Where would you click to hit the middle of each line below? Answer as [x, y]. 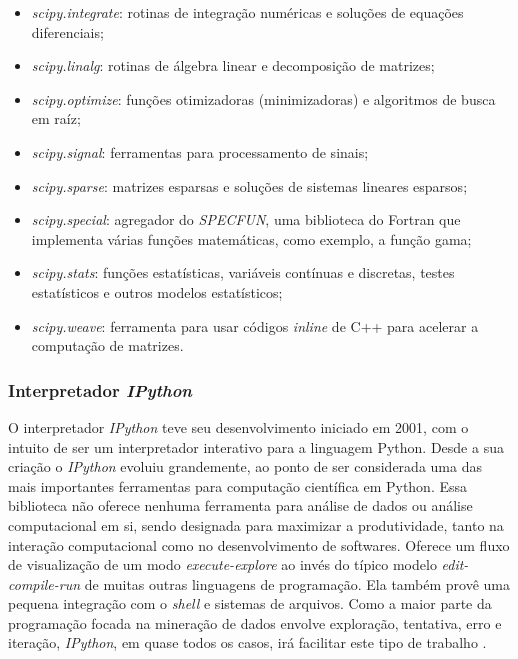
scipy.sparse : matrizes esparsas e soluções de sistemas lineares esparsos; [249, 185]
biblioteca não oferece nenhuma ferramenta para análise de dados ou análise [240, 505]
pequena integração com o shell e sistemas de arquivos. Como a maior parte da [250, 603]
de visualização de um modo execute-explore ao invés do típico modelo [222, 564]
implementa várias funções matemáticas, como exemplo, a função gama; [251, 238]
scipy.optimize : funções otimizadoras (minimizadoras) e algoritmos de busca [263, 98]
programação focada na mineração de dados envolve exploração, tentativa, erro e [255, 622]
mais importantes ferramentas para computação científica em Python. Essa [238, 485]
